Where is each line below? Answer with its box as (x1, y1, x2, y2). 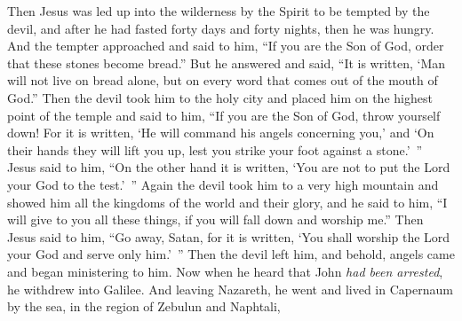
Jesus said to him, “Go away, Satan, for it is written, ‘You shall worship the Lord (7, 227, 450, 246)
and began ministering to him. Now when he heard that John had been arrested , (7, 262, 443, 280)
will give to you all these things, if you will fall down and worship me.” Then (7, 210, 424, 229)
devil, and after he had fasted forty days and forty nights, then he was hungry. (7, 19, 434, 37)
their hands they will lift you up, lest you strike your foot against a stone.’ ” (7, 140, 423, 159)
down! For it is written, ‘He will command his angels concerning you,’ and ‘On (7, 123, 434, 142)
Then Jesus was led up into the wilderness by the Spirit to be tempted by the (7, 2, 430, 20)
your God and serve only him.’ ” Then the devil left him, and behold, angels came (7, 245, 455, 263)
